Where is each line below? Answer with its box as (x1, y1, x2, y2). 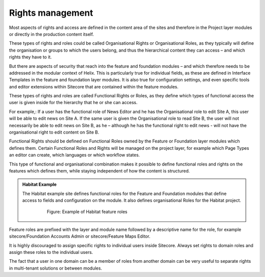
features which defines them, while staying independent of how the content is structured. (9, 167, 190, 174)
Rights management (9, 7, 93, 18)
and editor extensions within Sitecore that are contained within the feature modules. (9, 83, 179, 89)
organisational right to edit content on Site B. (9, 129, 99, 135)
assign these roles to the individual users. (9, 249, 93, 255)
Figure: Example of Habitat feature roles (47, 209, 128, 215)
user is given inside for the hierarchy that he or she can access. (9, 100, 138, 106)
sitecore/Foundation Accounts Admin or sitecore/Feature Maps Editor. (9, 233, 151, 239)
